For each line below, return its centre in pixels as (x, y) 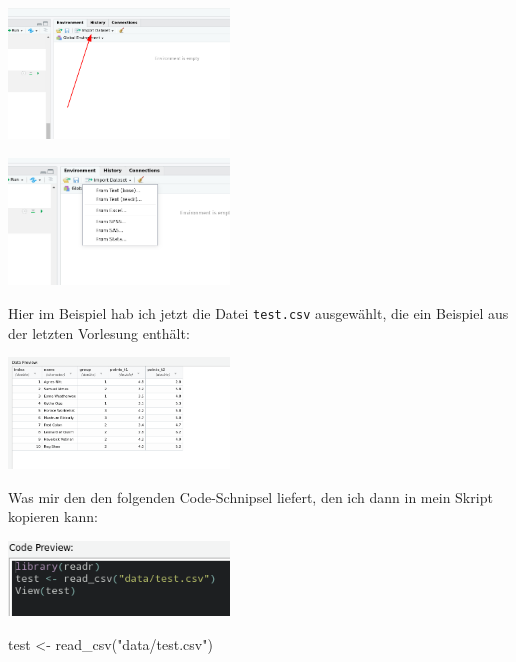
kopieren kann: (53, 516)
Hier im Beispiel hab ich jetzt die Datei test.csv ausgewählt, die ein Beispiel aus (258, 313)
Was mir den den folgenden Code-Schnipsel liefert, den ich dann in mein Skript (250, 496)
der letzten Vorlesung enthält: (99, 332)
